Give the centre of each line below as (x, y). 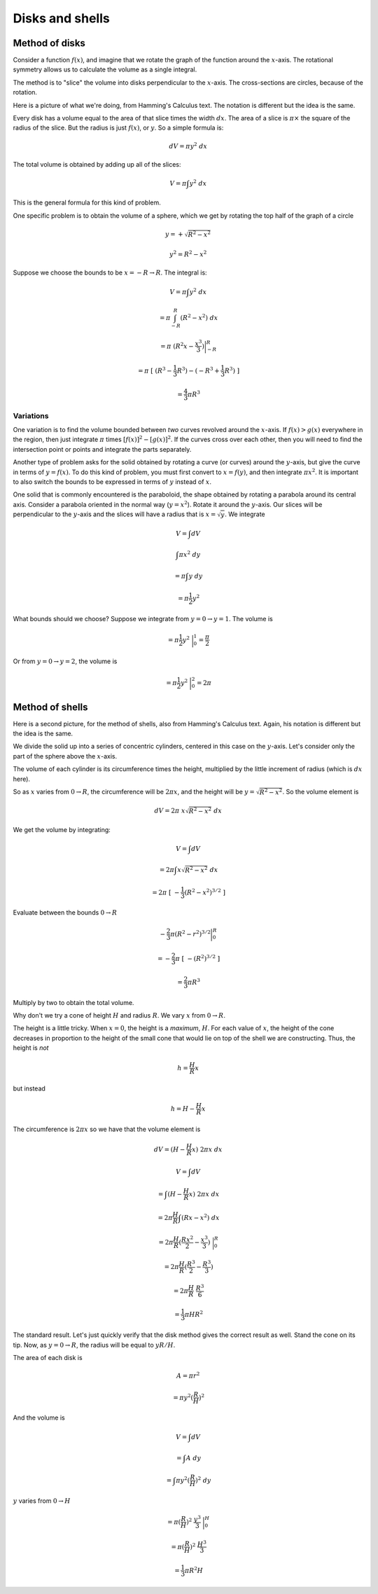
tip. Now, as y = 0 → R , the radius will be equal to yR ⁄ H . (94, 1345)
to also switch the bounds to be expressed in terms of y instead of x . (112, 481)
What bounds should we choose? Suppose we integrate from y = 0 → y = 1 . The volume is (143, 618)
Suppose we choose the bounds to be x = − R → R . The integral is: (110, 272)
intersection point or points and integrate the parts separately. (102, 449)
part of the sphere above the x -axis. (65, 756)
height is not (31, 1048)
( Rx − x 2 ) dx (200, 1217)
